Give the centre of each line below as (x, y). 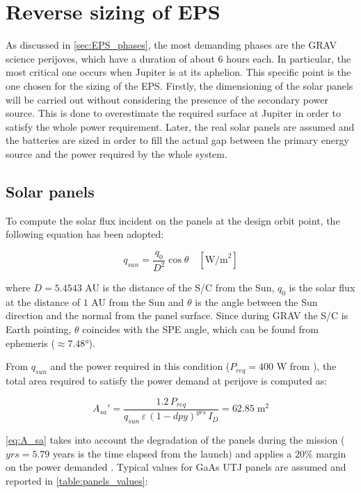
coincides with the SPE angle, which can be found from (200, 329)
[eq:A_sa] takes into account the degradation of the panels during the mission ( (175, 440)
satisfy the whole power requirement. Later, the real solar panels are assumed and (180, 126)
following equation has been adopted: (85, 234)
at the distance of (43, 301)
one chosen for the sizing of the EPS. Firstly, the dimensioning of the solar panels (179, 85)
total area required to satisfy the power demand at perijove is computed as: (167, 380)
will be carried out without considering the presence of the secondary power (167, 99)
